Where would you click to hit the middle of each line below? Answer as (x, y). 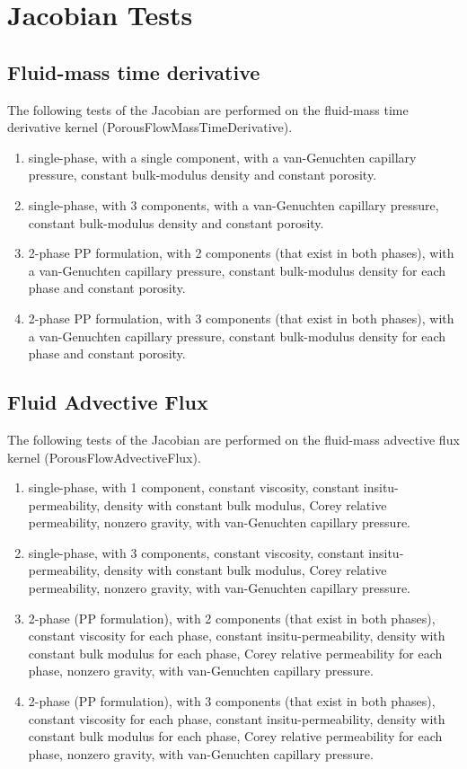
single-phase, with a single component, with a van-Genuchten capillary (222, 157)
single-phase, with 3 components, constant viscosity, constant (196, 552)
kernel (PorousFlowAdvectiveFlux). (104, 457)
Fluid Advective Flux (108, 402)
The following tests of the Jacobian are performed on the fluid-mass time (208, 109)
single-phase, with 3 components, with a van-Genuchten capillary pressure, (233, 204)
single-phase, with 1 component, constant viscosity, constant (194, 487)
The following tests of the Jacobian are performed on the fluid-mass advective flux (233, 439)
